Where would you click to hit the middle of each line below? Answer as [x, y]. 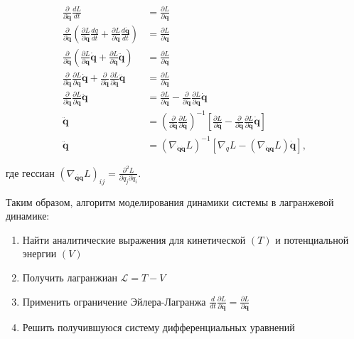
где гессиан [30, 172]
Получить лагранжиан [70, 277]
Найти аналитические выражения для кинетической [134, 239]
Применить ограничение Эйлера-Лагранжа [114, 301]
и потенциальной [312, 239]
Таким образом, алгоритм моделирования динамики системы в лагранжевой [170, 201]
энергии [39, 253]
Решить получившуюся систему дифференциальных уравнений [159, 327]
